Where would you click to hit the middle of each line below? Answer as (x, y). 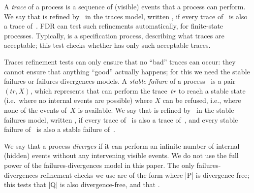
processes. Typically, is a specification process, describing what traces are (114, 35)
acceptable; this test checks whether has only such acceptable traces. (107, 45)
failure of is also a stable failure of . (60, 129)
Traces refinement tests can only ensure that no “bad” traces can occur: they (120, 61)
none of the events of (35, 110)
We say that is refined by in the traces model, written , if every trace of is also (126, 16)
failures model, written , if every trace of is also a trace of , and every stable (121, 119)
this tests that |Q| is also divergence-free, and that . (82, 184)
